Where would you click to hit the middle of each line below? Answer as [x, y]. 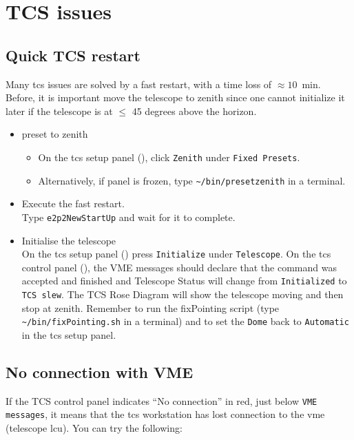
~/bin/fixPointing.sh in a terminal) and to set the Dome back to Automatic [185, 321]
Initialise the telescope [69, 240]
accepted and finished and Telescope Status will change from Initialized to [184, 281]
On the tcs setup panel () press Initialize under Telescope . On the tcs [176, 254]
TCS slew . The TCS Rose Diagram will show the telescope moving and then [183, 294]
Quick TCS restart [73, 55]
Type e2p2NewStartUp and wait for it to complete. [128, 217]
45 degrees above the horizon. [194, 111]
